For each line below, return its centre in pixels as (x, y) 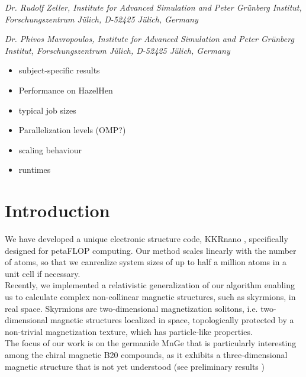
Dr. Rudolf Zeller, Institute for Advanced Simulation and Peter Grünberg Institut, (153, 7)
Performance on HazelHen (66, 90)
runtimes (35, 170)
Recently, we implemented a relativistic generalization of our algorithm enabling (150, 285)
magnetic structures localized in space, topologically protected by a (172, 320)
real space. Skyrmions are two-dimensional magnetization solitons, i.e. (131, 308)
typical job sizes (47, 110)
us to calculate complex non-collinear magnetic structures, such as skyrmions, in (150, 297)
